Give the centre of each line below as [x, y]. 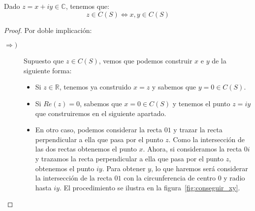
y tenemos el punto [201, 103]
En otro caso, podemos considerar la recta [99, 130]
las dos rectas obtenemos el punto [86, 149]
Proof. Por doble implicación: [48, 30]
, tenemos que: [87, 6]
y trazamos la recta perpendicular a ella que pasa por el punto [129, 158]
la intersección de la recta [74, 178]
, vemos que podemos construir [145, 61]
